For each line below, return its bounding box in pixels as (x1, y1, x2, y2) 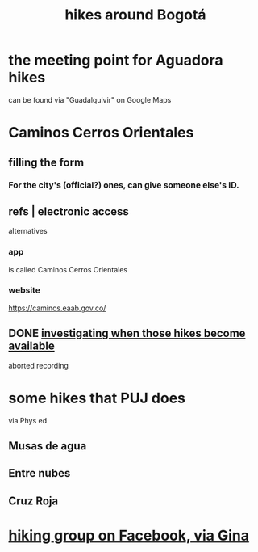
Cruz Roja (8, 494, 59, 508)
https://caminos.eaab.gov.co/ (8, 303, 106, 313)
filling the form (8, 155, 85, 169)
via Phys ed (8, 415, 48, 425)
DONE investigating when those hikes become (8, 327, 246, 340)
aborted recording (8, 360, 69, 370)
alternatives (8, 226, 48, 236)
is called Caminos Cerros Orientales (8, 264, 127, 274)
